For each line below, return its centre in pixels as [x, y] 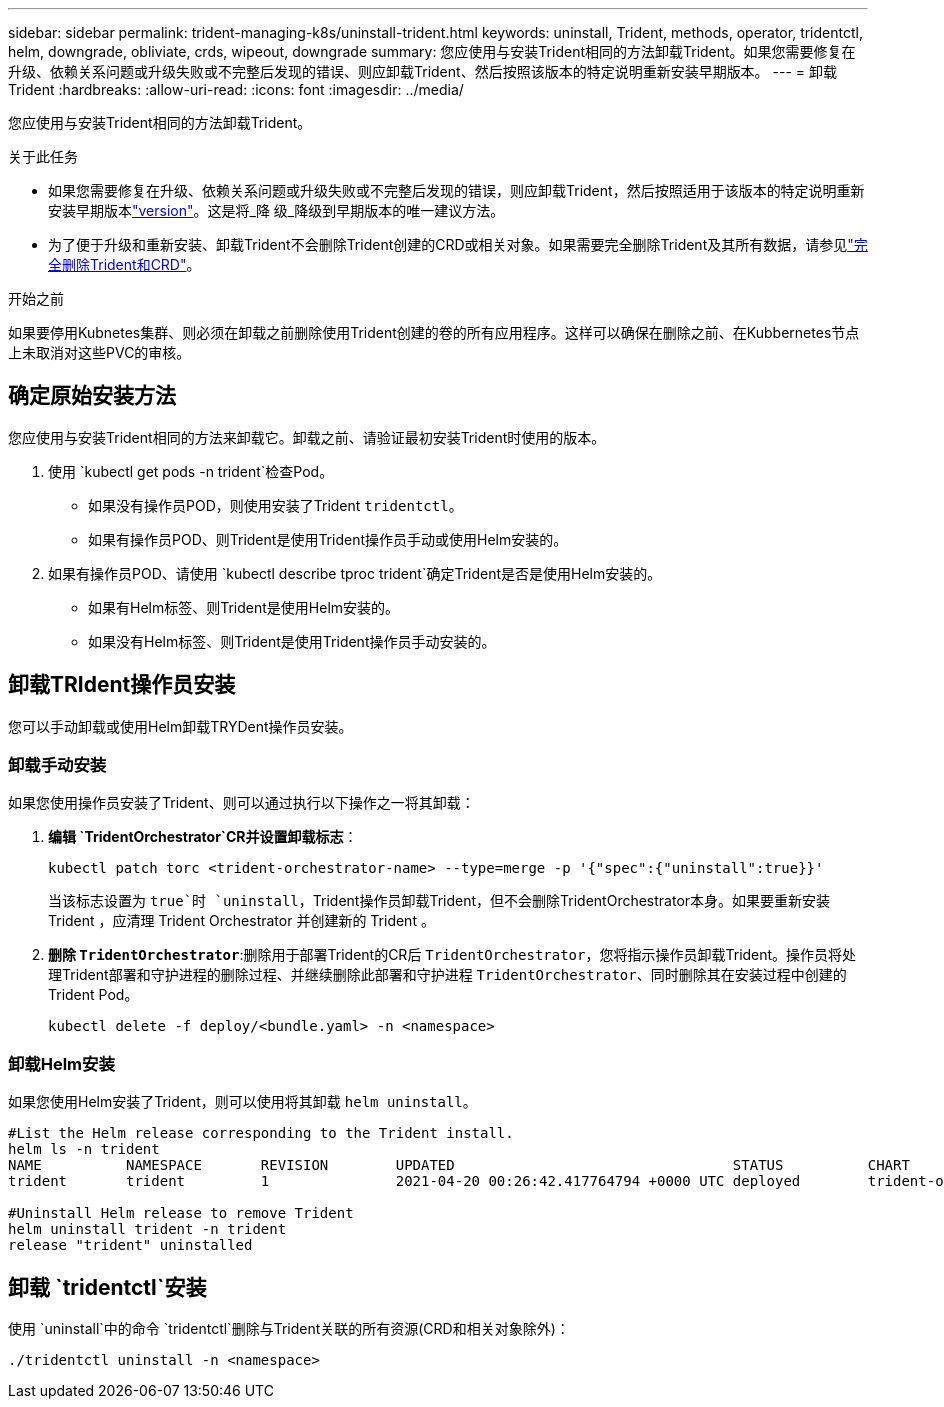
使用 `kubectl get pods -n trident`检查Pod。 [191, 471]
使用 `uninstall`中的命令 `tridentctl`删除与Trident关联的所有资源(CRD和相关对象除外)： [289, 1329]
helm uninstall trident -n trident [147, 1229]
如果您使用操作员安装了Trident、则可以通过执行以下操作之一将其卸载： [241, 803]
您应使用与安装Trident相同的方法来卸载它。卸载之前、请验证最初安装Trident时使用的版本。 [307, 437]
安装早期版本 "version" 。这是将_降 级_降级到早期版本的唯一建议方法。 [276, 210]
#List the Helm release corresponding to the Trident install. [261, 1133]
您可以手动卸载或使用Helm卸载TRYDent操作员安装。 [180, 726]
